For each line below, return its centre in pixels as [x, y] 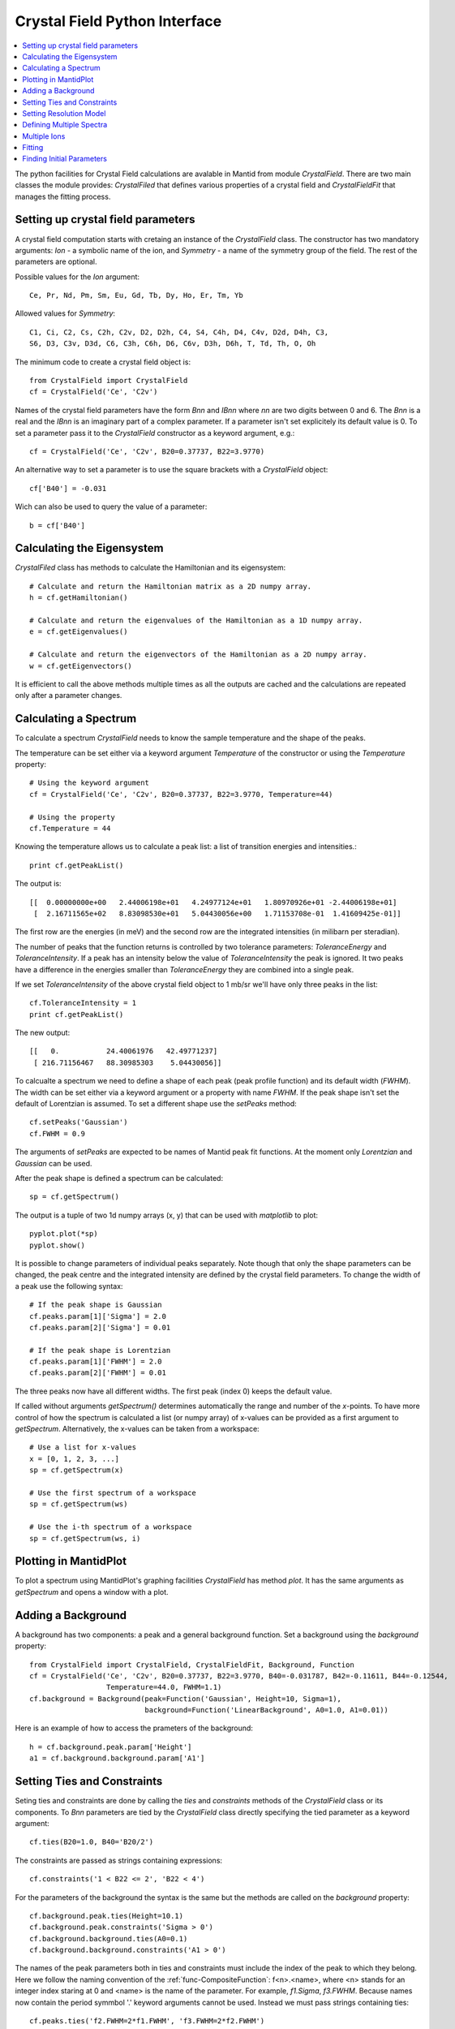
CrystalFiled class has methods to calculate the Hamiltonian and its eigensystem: [150, 567]
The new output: [43, 1033]
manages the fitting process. [63, 196]
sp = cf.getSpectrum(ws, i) [85, 1538]
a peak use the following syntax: [69, 1286]
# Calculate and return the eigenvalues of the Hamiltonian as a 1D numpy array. [196, 620]
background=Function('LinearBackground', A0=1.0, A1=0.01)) [267, 1710]
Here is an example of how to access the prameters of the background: [134, 1728]
